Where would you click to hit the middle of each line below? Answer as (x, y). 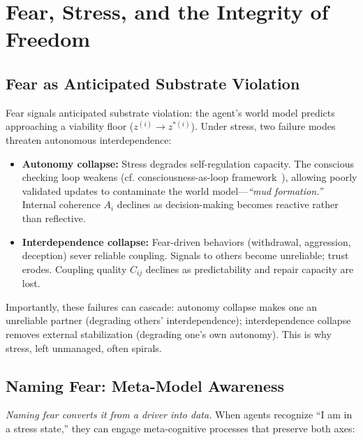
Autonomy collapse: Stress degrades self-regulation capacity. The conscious (188, 163)
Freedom (48, 39)
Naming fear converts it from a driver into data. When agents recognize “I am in (179, 415)
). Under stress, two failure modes (263, 126)
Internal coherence (61, 204)
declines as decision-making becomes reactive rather (228, 204)
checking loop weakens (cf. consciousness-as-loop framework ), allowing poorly (190, 177)
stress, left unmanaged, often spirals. (84, 347)
